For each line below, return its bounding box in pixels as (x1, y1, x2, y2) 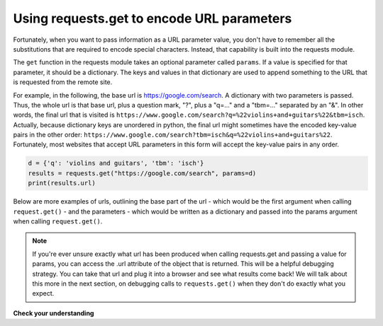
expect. (32, 289, 55, 298)
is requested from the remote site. (13, 78, 113, 86)
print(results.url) (28, 179, 96, 187)
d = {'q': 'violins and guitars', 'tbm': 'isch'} (28, 159, 204, 168)
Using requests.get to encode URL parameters (13, 11, 292, 26)
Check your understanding (13, 308, 94, 318)
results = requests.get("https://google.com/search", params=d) (28, 169, 257, 177)
